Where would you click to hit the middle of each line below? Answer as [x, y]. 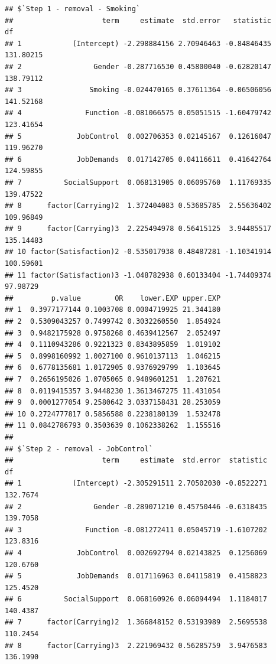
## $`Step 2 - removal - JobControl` [79, 449]
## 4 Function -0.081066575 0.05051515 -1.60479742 [138, 113]
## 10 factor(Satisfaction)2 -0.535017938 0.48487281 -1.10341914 [138, 252]
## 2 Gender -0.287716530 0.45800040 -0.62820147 [138, 66]
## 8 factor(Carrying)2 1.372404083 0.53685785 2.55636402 [138, 206]
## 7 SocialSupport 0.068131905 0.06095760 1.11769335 [138, 182]
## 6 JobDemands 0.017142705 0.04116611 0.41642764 [138, 159]
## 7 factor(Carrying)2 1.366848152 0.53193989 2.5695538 [136, 622]
